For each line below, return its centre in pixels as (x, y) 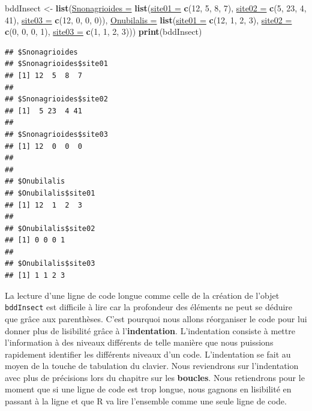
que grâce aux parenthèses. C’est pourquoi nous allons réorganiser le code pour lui (156, 318)
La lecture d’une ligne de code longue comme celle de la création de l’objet (142, 295)
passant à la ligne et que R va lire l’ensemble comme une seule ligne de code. (146, 401)
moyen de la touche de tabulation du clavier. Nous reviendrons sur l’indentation (152, 366)
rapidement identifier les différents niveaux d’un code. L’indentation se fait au (148, 354)
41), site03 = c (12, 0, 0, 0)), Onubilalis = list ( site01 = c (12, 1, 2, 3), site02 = (148, 19)
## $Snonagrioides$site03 (56, 134)
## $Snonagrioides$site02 (56, 99)
